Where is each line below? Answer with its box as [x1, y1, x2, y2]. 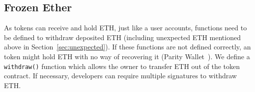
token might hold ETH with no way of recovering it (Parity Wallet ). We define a [4, 51, 250, 61]
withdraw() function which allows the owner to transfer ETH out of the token [4, 61, 240, 71]
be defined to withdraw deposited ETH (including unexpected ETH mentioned [4, 32, 241, 42]
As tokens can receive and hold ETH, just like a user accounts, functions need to [4, 23, 247, 33]
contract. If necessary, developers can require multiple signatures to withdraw [4, 70, 237, 81]
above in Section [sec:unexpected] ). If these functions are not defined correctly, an [4, 42, 251, 52]
